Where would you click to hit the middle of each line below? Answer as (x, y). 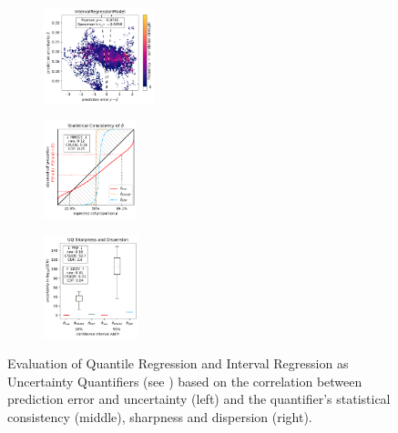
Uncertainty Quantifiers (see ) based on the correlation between (185, 381)
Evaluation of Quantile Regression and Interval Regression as (178, 363)
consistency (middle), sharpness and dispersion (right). (160, 416)
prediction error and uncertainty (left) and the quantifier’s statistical (199, 399)
